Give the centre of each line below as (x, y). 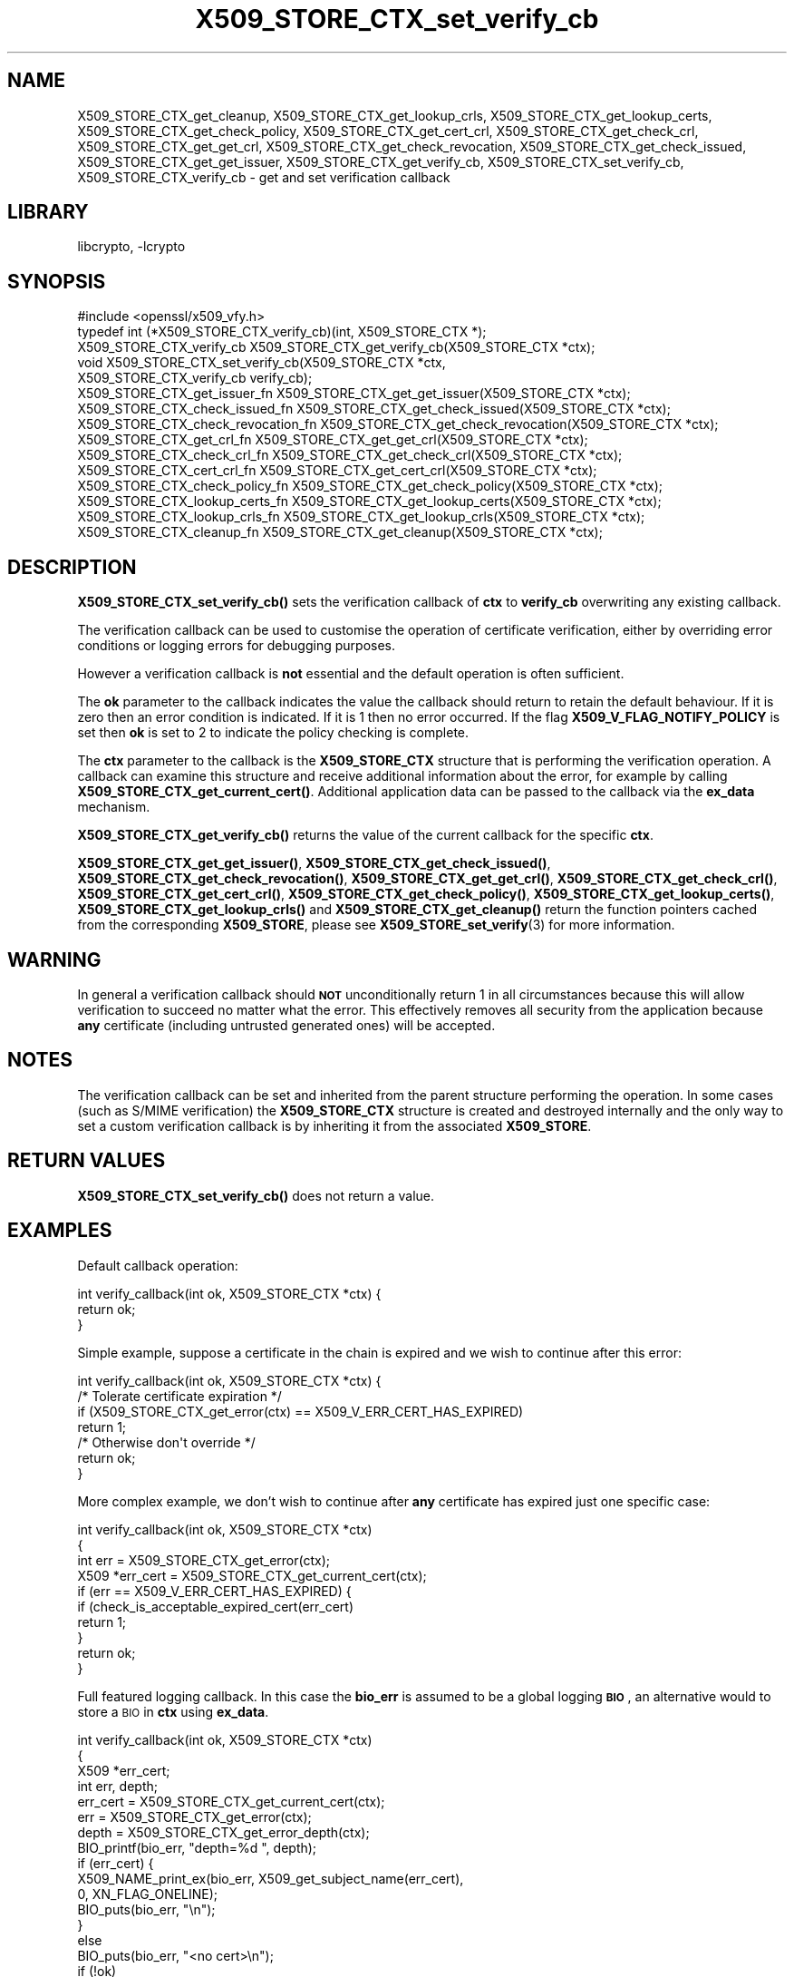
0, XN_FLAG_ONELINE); (148, 1894)
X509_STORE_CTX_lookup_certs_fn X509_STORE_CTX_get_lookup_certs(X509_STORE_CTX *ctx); (369, 502)
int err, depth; (117, 1786)
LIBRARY (48, 212)
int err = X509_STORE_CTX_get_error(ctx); (204, 1560)
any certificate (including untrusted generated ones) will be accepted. (286, 1025)
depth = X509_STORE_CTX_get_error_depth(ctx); (223, 1832)
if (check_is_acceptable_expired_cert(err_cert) (216, 1606)
